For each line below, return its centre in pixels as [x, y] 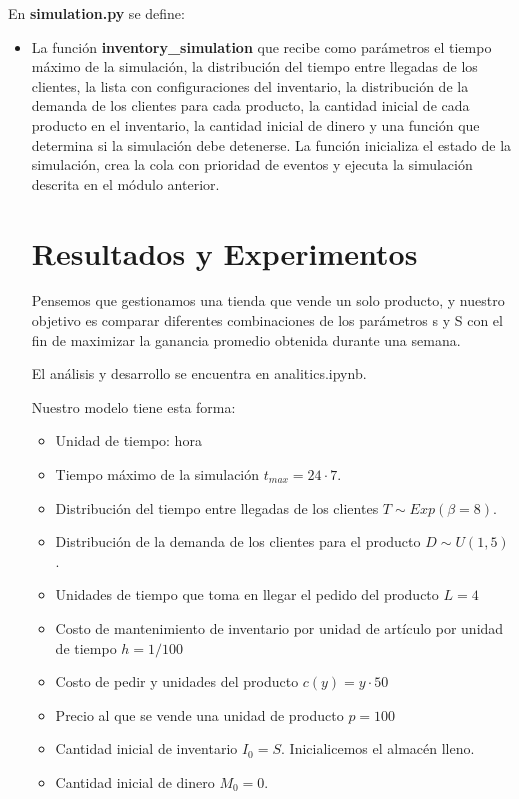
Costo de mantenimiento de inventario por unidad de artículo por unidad [279, 628]
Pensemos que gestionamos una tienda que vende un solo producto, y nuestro [268, 300]
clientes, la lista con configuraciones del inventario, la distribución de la [250, 85]
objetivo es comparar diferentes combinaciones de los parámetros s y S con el [267, 320]
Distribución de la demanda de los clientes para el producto [238, 541]
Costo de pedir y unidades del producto [177, 681]
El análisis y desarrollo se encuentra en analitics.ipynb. [199, 373]
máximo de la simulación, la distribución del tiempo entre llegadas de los [254, 66]
